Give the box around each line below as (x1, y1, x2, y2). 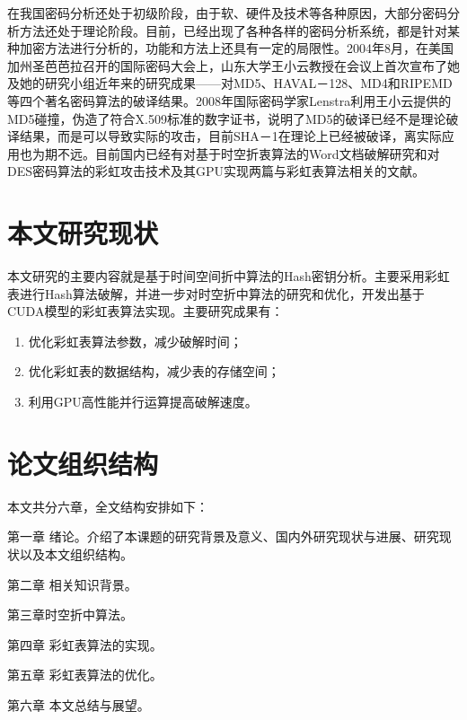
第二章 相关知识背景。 (7, 575, 137, 593)
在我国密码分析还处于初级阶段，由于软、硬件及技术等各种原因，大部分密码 (7, 4, 447, 22)
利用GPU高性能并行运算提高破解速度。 (28, 392, 258, 411)
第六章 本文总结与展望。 (7, 695, 150, 714)
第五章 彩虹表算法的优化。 (7, 665, 163, 684)
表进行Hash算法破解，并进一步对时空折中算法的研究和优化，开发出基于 (7, 284, 425, 303)
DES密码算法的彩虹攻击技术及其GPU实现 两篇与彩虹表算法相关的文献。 (7, 162, 426, 180)
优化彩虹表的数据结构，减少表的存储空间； (28, 362, 280, 381)
